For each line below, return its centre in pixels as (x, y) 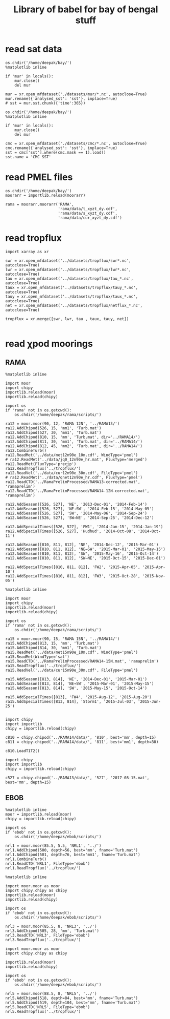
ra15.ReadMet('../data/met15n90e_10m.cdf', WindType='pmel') (72, 652)
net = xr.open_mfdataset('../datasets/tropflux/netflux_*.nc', (74, 305)
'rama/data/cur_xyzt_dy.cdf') (90, 218)
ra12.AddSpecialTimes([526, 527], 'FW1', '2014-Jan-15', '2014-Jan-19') (84, 527)
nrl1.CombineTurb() (26, 859)
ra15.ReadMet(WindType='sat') (38, 657)
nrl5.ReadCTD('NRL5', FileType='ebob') (48, 1007)
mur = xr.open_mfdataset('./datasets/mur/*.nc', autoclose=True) (76, 94)
